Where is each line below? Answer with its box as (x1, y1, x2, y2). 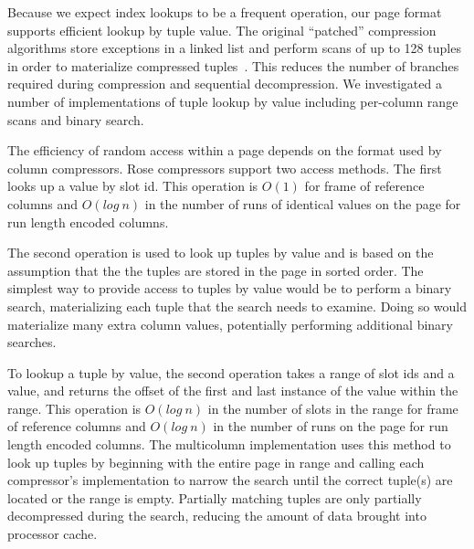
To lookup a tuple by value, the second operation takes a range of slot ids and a (7, 363, 455, 382)
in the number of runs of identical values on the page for (144, 194, 461, 213)
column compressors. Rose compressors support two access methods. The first (7, 158, 442, 177)
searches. (7, 333, 57, 352)
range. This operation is (7, 398, 142, 417)
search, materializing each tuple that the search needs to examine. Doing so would (7, 296, 468, 315)
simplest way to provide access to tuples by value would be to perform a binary (7, 279, 452, 298)
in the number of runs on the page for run (213, 417, 448, 436)
